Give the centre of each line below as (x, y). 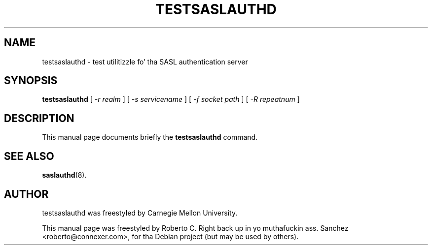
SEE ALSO (29, 156)
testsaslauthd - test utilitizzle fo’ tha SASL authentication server (145, 62)
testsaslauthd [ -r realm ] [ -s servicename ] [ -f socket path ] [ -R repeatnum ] (171, 99)
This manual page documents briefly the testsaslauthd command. (150, 137)
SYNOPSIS (31, 81)
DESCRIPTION (39, 118)
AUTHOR (26, 194)
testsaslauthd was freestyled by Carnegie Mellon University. (140, 213)
